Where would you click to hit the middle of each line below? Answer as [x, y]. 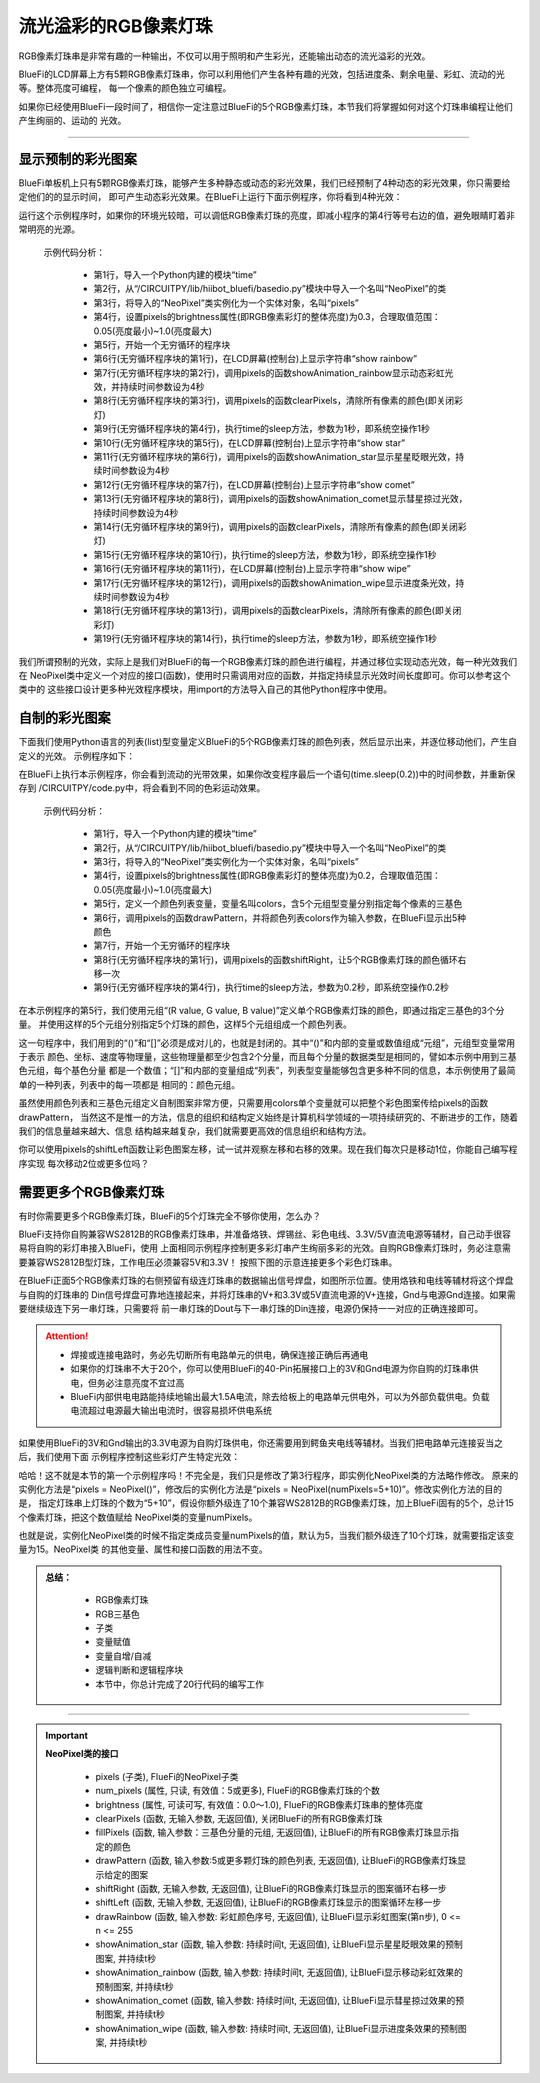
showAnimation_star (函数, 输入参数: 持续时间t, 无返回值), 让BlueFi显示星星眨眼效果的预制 [279, 1944]
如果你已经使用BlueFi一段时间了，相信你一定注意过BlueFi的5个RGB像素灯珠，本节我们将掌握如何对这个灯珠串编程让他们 [266, 106]
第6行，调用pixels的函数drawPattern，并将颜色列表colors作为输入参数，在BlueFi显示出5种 [280, 917]
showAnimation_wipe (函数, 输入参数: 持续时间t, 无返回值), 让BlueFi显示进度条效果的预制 [277, 2028]
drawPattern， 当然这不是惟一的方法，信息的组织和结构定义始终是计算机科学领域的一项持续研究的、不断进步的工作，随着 [268, 1117]
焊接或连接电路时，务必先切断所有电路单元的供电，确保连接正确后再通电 [219, 1354]
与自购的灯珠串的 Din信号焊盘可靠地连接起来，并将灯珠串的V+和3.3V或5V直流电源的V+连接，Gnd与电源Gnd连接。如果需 [267, 1294]
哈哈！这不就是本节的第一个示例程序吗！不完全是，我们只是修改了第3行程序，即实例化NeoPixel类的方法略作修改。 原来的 [268, 1475]
